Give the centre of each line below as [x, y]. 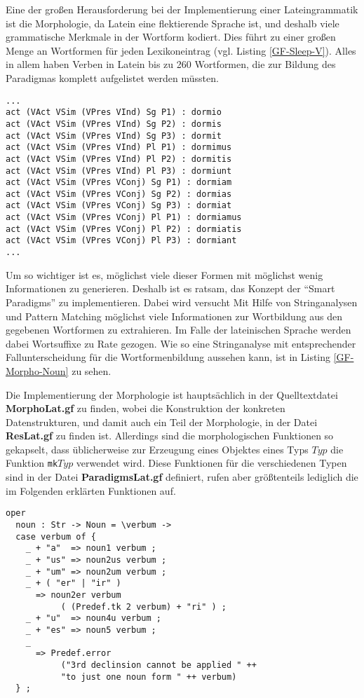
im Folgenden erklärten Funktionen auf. [91, 490]
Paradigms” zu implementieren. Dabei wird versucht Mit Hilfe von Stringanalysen [182, 302]
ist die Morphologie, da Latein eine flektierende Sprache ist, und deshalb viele [173, 23]
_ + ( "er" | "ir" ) [73, 583]
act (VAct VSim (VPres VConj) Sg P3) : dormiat [119, 206]
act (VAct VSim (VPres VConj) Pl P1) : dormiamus [124, 218]
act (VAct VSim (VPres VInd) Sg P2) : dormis [114, 124]
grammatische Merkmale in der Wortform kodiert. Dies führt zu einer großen [171, 37]
